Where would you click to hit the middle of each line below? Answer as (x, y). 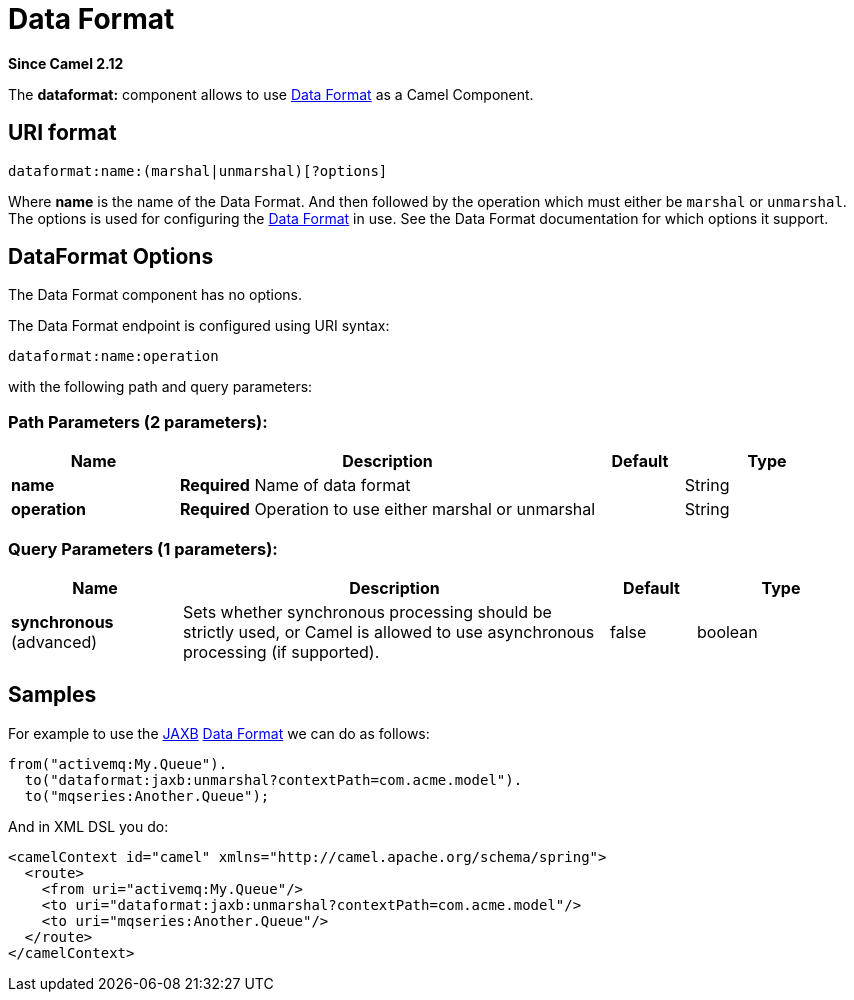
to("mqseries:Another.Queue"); (147, 795)
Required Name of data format (295, 485)
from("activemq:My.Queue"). (118, 763)
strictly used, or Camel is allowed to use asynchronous (389, 631)
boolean (727, 631)
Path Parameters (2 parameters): (138, 421)
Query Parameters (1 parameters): (143, 548)
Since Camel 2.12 (66, 63)
